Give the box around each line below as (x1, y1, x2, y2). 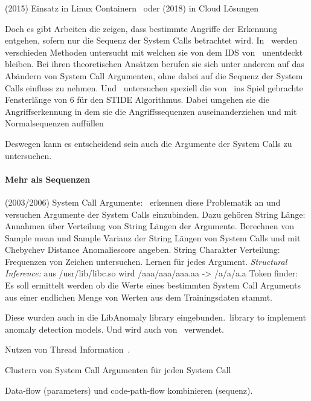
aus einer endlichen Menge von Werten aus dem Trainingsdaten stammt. (5, 290, 272, 303)
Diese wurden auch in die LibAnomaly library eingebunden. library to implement (5, 311, 306, 324)
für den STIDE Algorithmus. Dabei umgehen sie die (77, 93, 269, 106)
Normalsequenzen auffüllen (5, 117, 104, 129)
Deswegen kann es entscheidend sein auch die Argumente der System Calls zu (5, 137, 292, 149)
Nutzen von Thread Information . (5, 343, 130, 356)
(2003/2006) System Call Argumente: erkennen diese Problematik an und (5, 195, 281, 208)
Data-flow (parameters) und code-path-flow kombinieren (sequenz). (5, 383, 253, 396)
